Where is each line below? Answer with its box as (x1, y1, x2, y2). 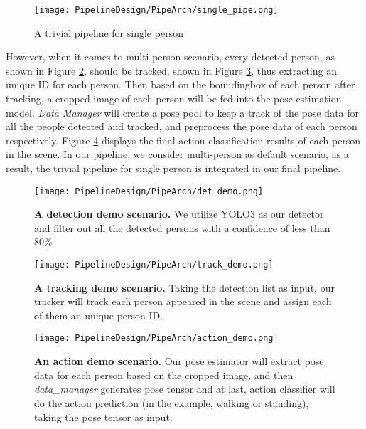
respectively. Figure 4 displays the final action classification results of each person (6, 132, 361, 147)
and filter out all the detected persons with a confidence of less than (34, 220, 330, 235)
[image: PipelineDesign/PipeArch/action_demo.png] (34, 333, 279, 344)
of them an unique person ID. (34, 307, 163, 322)
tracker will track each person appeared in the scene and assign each (34, 294, 332, 309)
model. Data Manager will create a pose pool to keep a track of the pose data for (6, 105, 360, 120)
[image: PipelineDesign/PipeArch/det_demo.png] (34, 186, 264, 196)
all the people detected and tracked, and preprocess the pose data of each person (6, 119, 357, 134)
